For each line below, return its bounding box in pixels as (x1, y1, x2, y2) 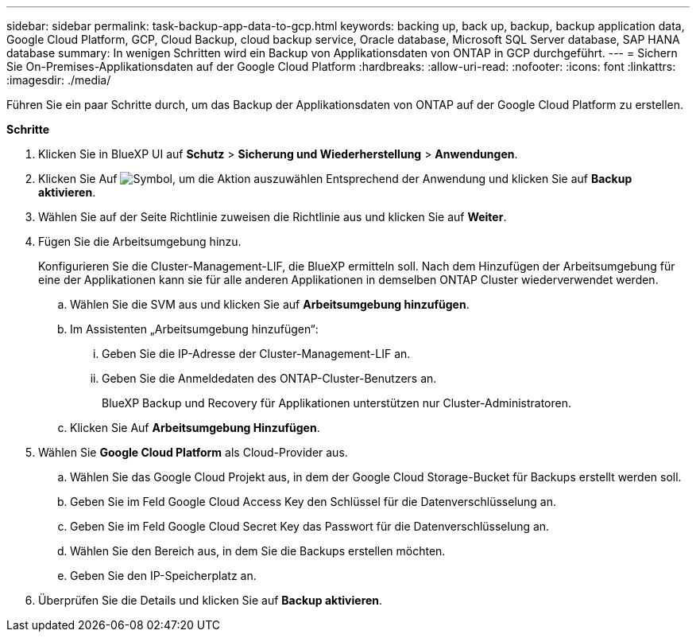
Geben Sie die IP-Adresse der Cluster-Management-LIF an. (102, 347, 411, 360)
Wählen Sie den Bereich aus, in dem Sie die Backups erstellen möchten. (70, 544, 446, 558)
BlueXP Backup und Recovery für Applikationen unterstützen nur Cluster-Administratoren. (102, 396, 571, 410)
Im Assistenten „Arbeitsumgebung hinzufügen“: (70, 322, 319, 336)
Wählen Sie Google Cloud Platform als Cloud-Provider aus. (38, 445, 348, 459)
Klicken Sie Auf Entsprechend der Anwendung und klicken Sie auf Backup (38, 172, 632, 185)
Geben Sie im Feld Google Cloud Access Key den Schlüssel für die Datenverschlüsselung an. (70, 495, 557, 508)
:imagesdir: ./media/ (6, 73, 111, 87)
